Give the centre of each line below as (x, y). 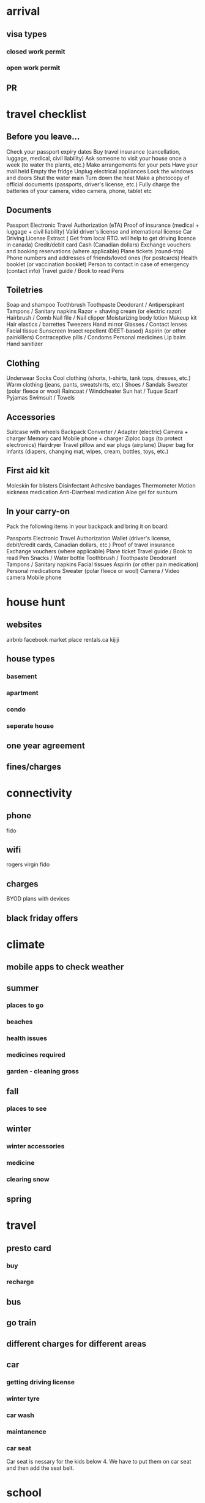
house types (31, 659)
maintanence (27, 1432)
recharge (20, 1282)
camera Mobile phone (34, 577)
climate (26, 944)
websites (24, 625)
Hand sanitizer (24, 344)
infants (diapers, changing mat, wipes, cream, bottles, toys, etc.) (88, 452)
